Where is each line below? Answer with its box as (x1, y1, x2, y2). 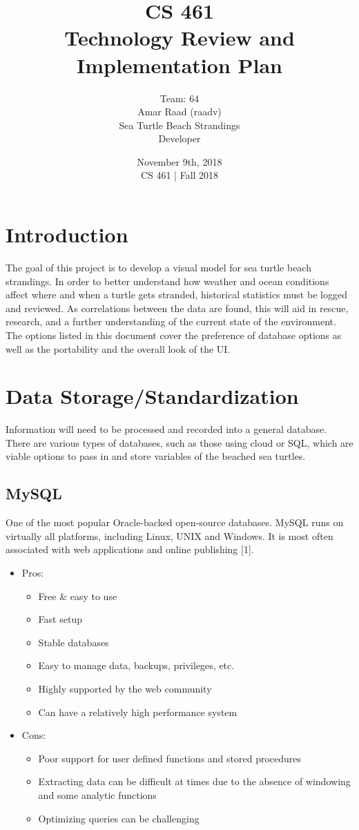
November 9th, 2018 (137, 154, 222, 168)
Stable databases (38, 635, 109, 649)
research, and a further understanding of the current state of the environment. (6, 314, 336, 329)
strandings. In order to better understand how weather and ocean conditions (6, 273, 329, 288)
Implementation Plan (76, 50, 282, 79)
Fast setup (38, 612, 82, 626)
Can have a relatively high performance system (38, 704, 237, 719)
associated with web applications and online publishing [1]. (6, 542, 254, 557)
